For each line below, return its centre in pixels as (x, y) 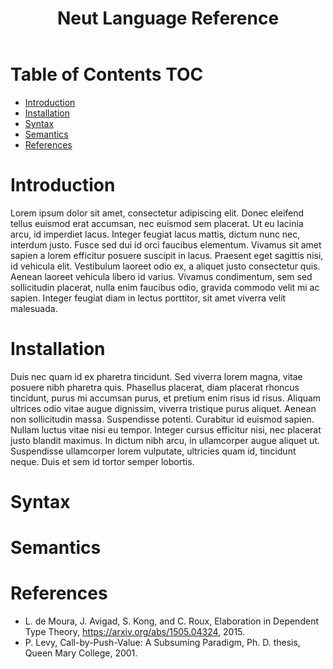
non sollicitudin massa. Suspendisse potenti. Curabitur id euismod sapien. (162, 419)
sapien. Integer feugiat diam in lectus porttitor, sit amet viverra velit (148, 298)
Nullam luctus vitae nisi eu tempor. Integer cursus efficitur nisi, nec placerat (166, 429)
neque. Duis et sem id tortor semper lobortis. (102, 461)
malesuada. (34, 308)
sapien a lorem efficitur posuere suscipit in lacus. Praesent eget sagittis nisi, (167, 255)
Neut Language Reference (168, 18)
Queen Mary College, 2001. (81, 653)
